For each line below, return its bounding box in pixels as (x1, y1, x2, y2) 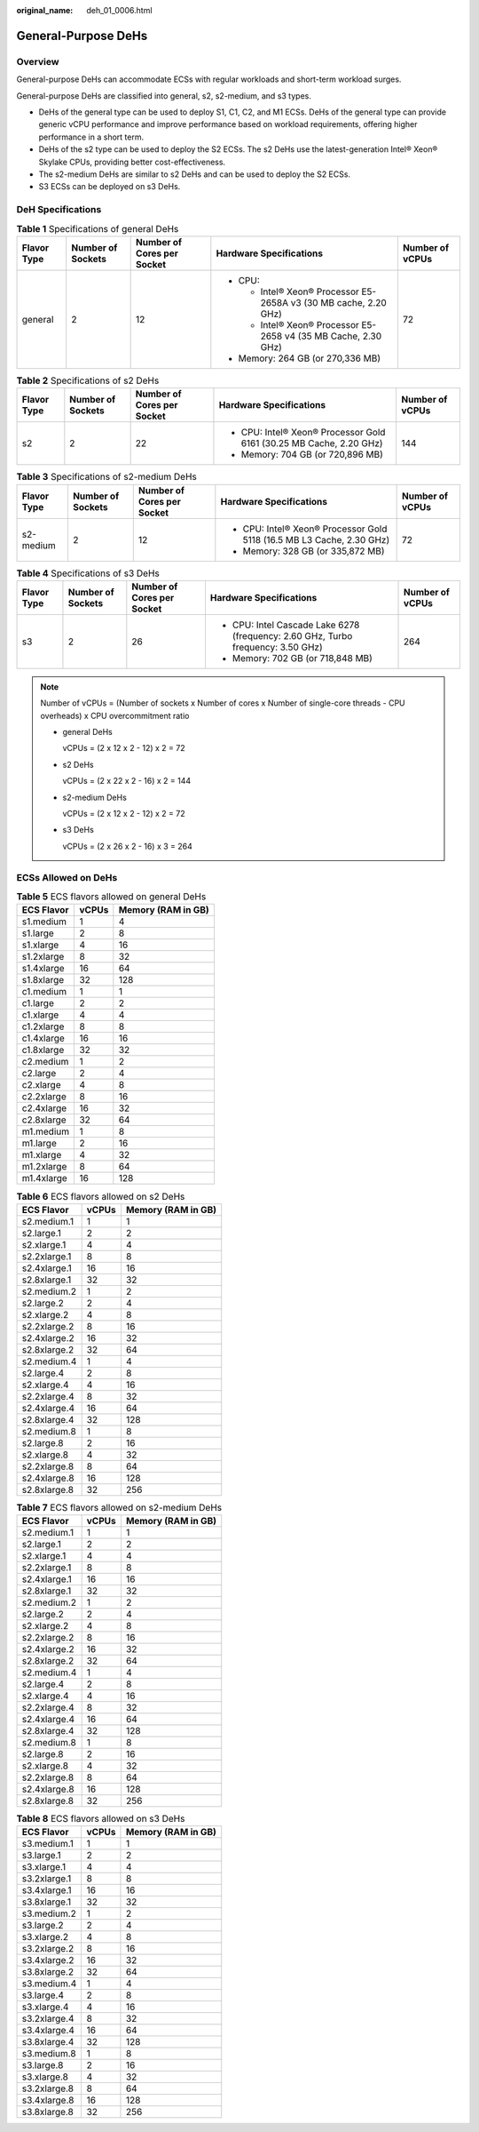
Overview (16, 55, 59, 68)
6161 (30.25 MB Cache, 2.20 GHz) (240, 437, 383, 450)
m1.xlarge (21, 1149, 62, 1162)
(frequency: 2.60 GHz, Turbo (232, 629, 353, 642)
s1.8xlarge (21, 974, 65, 986)
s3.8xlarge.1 (21, 1896, 72, 1908)
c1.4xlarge (21, 1032, 66, 1044)
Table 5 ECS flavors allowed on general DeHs (16, 890, 207, 903)
